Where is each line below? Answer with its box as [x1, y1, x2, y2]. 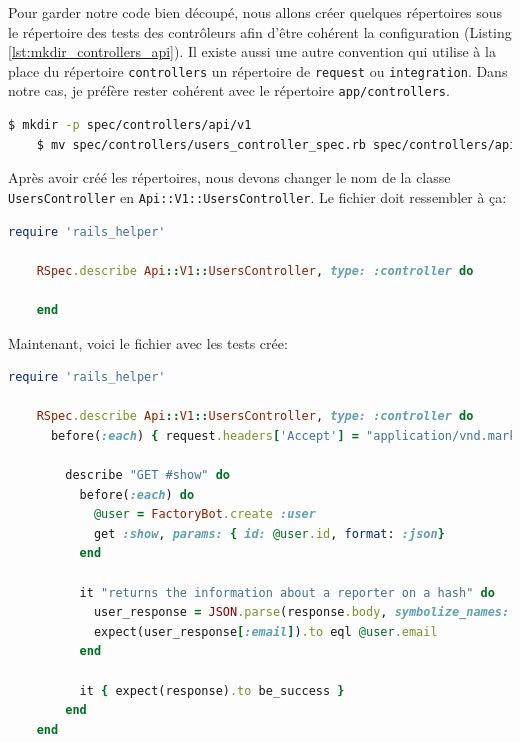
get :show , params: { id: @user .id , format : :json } [93, 526, 445, 541]
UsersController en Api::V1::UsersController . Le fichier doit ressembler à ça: [8, 186, 507, 207]
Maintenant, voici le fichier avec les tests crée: [8, 332, 288, 353]
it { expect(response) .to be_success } [79, 683, 345, 698]
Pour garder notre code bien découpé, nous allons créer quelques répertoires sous [8, 2, 503, 22]
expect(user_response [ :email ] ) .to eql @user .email [93, 624, 438, 639]
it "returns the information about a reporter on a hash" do [79, 585, 495, 600]
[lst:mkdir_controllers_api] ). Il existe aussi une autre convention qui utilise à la [8, 41, 496, 62]
